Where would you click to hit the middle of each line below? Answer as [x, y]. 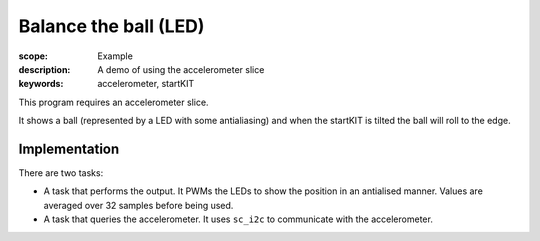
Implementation [69, 148]
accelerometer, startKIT [146, 84]
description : [44, 69]
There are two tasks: [61, 173]
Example [115, 56]
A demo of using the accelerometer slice [181, 69]
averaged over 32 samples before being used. [138, 205]
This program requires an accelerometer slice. [113, 102]
